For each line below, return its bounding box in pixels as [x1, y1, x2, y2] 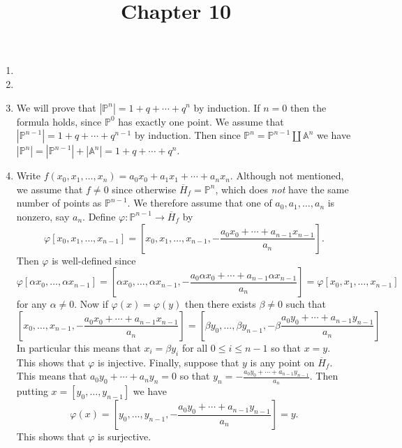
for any [16, 297, 47, 311]
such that [285, 297, 326, 311]
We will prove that [16, 100, 96, 114]
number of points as [16, 195, 102, 210]
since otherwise [112, 181, 177, 196]
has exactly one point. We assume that [118, 114, 284, 128]
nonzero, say [16, 209, 70, 223]
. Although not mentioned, [230, 168, 344, 183]
